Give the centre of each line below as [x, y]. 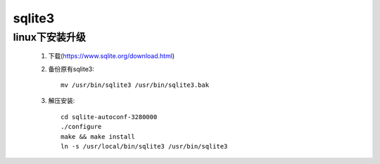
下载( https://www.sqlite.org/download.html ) [112, 56]
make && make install [98, 136]
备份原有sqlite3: [71, 69]
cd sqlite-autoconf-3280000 [109, 117]
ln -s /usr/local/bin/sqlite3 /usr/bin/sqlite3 [144, 146]
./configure [81, 127]
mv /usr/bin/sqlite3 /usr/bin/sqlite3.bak [135, 85]
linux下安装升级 [49, 37]
